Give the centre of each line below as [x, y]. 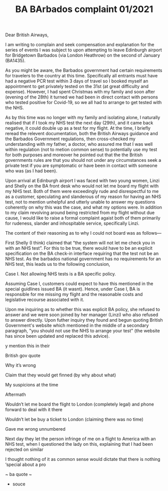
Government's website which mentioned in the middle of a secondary [77, 326]
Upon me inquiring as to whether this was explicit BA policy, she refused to [83, 310]
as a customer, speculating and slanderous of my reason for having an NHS [83, 197]
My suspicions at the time [32, 385]
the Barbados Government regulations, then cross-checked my [70, 139]
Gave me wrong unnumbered [35, 429]
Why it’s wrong [21, 365]
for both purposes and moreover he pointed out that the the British [74, 155]
